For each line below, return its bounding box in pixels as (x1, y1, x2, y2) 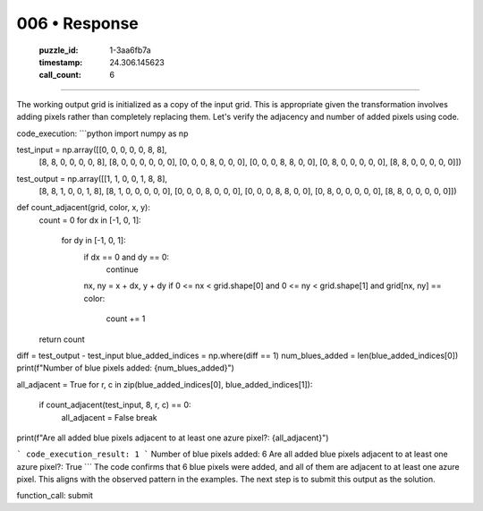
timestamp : (38, 56, 83, 67)
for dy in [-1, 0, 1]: (61, 235, 126, 246)
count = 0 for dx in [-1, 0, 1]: (38, 215, 142, 226)
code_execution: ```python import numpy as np (16, 128, 189, 139)
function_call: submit (16, 490, 93, 501)
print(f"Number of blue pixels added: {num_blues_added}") (16, 362, 234, 373)
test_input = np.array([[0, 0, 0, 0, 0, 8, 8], (16, 144, 167, 155)
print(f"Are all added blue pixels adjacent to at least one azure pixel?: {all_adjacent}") (16, 432, 329, 443)
